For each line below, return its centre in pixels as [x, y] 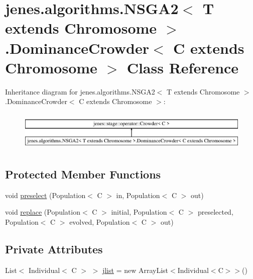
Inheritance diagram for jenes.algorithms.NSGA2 [80, 91]
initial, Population [139, 212]
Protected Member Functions [83, 174]
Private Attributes [54, 249]
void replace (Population [43, 212]
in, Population [138, 195]
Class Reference [183, 67]
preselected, [215, 212]
